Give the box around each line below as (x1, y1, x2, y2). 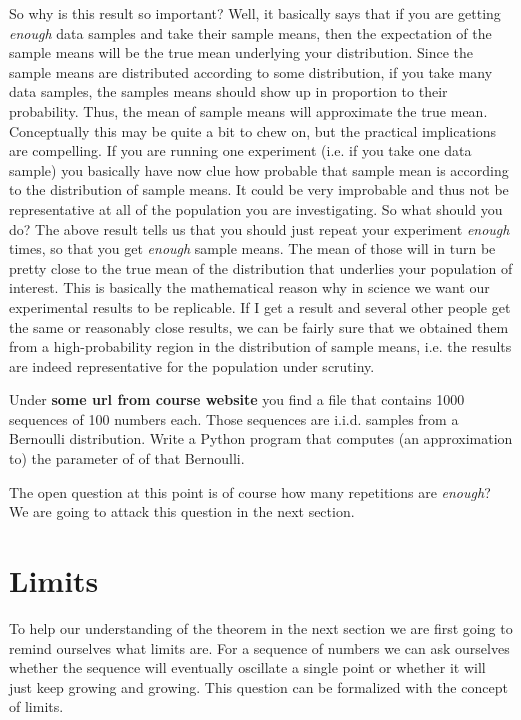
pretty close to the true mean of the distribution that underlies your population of (9, 257, 513, 278)
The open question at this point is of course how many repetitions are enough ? (9, 481, 491, 502)
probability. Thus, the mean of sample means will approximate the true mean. (9, 100, 488, 121)
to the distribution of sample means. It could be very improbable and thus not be (9, 179, 509, 200)
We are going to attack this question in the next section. (9, 501, 355, 522)
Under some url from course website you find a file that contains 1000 (9, 389, 465, 410)
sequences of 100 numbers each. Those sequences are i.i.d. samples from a (9, 408, 459, 429)
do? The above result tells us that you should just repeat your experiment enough (9, 218, 510, 239)
